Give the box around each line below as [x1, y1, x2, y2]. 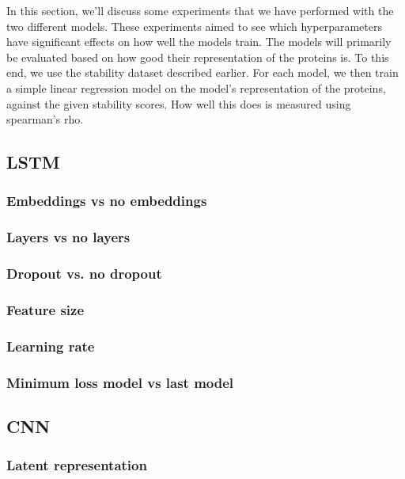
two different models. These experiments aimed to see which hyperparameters [6, 17, 382, 34]
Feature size [6, 299, 85, 319]
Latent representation [6, 455, 147, 475]
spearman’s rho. [6, 111, 84, 127]
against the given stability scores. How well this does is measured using [6, 95, 351, 112]
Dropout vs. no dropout [6, 264, 162, 283]
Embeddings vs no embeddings [6, 191, 207, 211]
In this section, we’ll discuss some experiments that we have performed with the [6, 2, 394, 18]
